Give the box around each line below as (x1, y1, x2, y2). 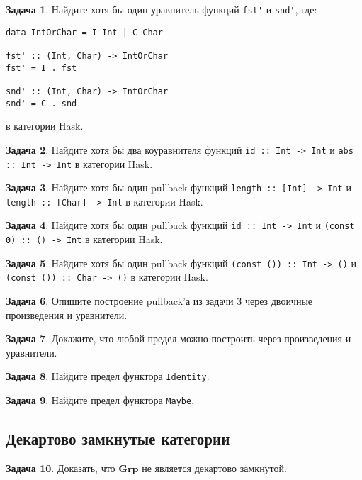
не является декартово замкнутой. (142, 460, 287, 475)
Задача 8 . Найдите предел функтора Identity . (6, 369, 210, 384)
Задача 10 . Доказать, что (6, 460, 115, 475)
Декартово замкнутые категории (6, 428, 230, 450)
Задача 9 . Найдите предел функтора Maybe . (6, 393, 195, 408)
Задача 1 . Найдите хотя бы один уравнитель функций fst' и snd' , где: (6, 2, 317, 16)
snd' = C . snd (6, 98, 77, 108)
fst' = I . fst (6, 62, 77, 73)
